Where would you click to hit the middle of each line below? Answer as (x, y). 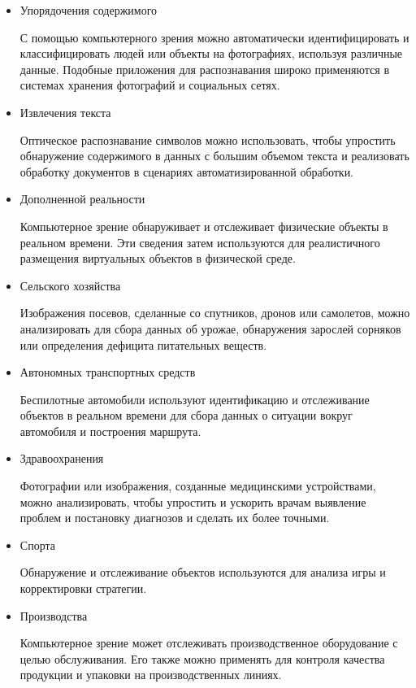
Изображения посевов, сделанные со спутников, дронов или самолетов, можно (215, 313)
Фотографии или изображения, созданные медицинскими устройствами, (198, 486)
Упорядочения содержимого (89, 10)
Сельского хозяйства (70, 285)
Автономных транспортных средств (108, 372)
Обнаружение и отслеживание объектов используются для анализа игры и (203, 572)
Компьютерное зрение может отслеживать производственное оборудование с (209, 643)
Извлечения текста (65, 112)
